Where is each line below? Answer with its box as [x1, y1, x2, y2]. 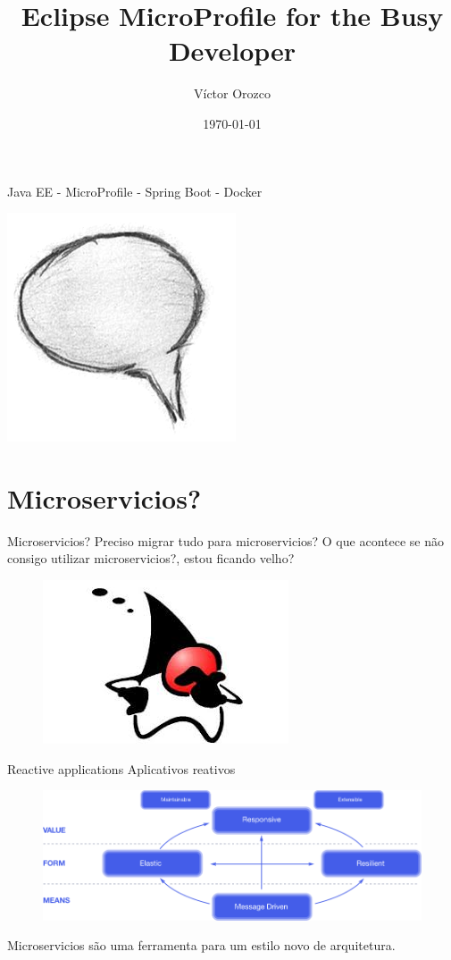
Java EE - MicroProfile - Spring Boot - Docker [7, 181, 263, 200]
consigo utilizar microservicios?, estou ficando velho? [7, 549, 295, 568]
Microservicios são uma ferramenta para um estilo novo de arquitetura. [7, 936, 396, 955]
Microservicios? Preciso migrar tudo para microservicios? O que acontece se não [7, 531, 444, 550]
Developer [168, 32, 296, 69]
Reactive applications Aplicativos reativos [7, 759, 236, 778]
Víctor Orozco [193, 84, 271, 103]
